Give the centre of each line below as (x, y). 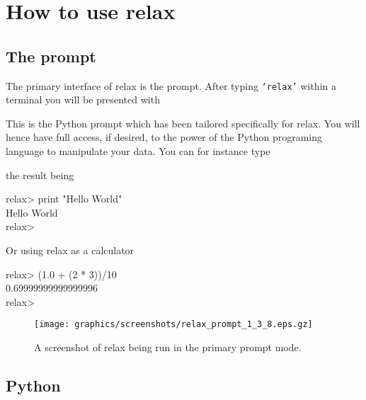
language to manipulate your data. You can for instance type (138, 151)
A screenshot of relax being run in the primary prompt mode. (168, 347)
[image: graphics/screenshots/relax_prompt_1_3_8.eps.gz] (173, 325)
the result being (40, 175)
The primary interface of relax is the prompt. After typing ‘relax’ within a (171, 85)
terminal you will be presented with (83, 99)
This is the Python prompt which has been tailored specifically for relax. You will (183, 123)
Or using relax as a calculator (70, 250)
